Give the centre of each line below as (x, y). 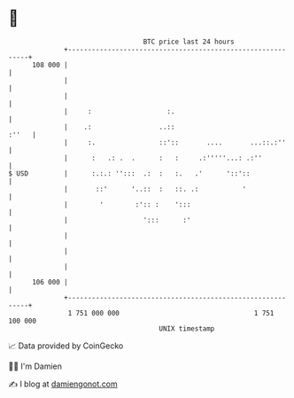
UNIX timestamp (187, 328)
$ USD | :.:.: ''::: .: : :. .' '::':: (129, 173)
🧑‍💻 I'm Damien (35, 366)
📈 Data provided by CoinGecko (66, 346)
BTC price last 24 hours (189, 42)
